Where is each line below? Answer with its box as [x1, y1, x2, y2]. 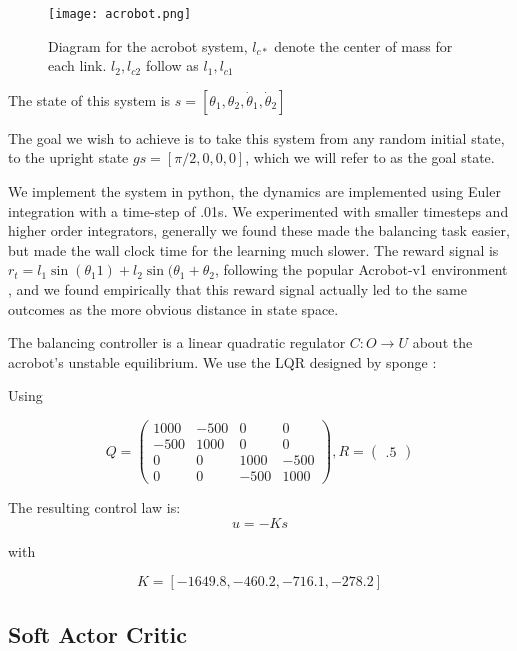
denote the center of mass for [274, 35, 453, 56]
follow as [145, 55, 199, 76]
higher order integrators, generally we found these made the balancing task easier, [8, 220, 510, 241]
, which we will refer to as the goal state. [245, 147, 495, 168]
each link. [48, 55, 107, 76]
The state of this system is [8, 89, 171, 110]
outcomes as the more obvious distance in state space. [8, 298, 339, 319]
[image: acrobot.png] [48, 7, 192, 21]
